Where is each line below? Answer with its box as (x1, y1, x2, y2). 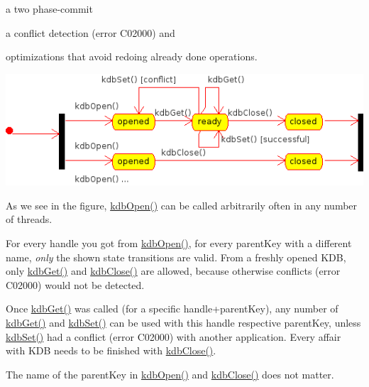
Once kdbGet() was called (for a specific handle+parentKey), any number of (6, 301, 338, 316)
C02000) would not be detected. (6, 277, 145, 292)
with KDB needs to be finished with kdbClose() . (6, 343, 216, 358)
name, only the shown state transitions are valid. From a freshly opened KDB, (6, 249, 346, 264)
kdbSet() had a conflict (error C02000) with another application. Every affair (6, 329, 341, 344)
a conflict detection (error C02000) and (6, 25, 175, 40)
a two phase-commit (6, 1, 93, 16)
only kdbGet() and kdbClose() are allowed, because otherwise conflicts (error (6, 263, 341, 278)
